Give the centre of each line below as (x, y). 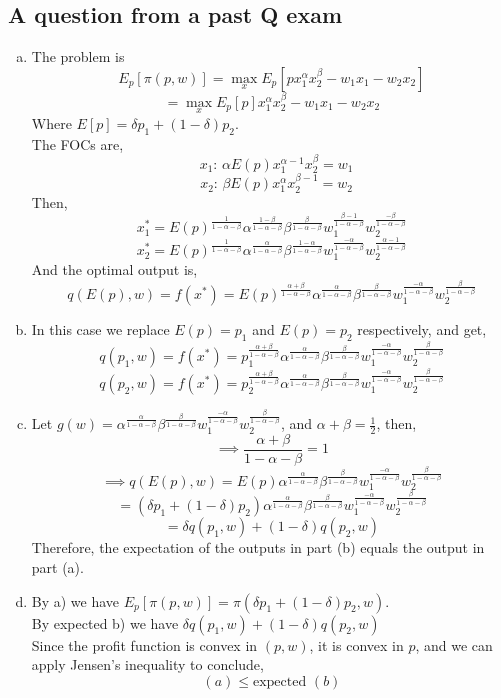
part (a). (57, 567)
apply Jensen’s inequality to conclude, (147, 664)
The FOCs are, (77, 143)
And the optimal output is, (114, 268)
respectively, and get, (422, 329)
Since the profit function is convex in (144, 644)
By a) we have (75, 600)
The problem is (78, 56)
